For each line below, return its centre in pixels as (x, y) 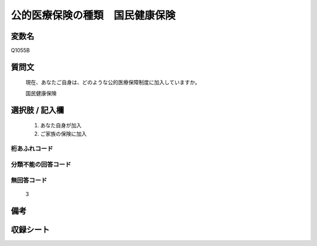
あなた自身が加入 (61, 125)
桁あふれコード (32, 149)
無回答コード (29, 180)
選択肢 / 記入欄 (38, 110)
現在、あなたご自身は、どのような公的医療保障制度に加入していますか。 (113, 82)
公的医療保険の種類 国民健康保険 (93, 15)
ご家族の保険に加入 (63, 134)
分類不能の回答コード (41, 164)
